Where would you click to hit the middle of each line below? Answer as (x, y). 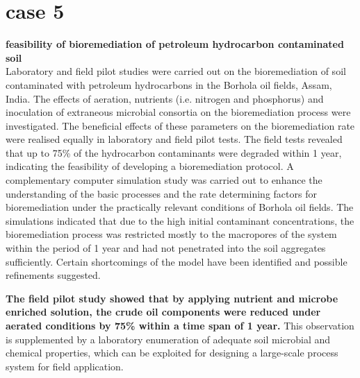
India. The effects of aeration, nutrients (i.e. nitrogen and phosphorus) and (165, 98)
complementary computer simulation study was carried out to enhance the (164, 180)
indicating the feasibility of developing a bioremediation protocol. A (150, 166)
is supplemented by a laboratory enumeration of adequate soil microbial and (168, 339)
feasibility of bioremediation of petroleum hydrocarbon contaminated (175, 44)
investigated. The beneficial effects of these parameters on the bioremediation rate (180, 125)
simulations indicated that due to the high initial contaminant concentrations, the (180, 220)
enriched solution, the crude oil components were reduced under (163, 312)
